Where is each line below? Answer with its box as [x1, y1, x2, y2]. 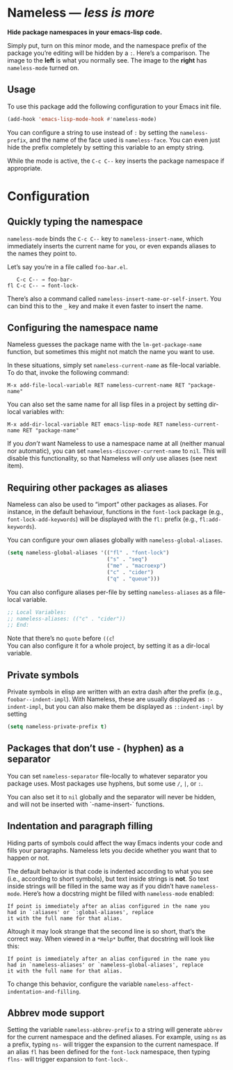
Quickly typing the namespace [7, 216, 143, 227]
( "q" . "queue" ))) [106, 575, 160, 582]
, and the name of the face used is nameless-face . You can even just [25, 136, 220, 144]
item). [7, 461, 24, 470]
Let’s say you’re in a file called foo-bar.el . [7, 262, 128, 271]
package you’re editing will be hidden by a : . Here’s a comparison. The [7, 49, 210, 57]
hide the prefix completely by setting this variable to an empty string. [7, 143, 204, 151]
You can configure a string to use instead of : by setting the [7, 128, 179, 136]
